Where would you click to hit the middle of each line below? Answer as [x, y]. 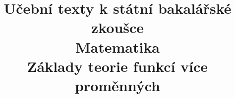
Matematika [117, 47]
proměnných [117, 85]
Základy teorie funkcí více [117, 66]
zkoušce [117, 27]
